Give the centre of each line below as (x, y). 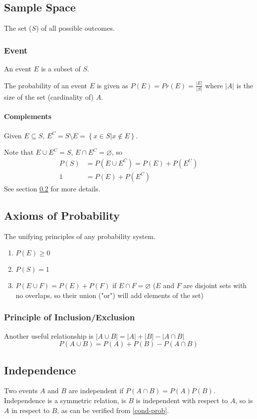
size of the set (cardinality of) (49, 97)
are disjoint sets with (215, 285)
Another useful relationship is (49, 335)
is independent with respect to (182, 400)
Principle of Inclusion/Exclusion (70, 317)
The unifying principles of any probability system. (80, 236)
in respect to (30, 410)
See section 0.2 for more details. (52, 188)
